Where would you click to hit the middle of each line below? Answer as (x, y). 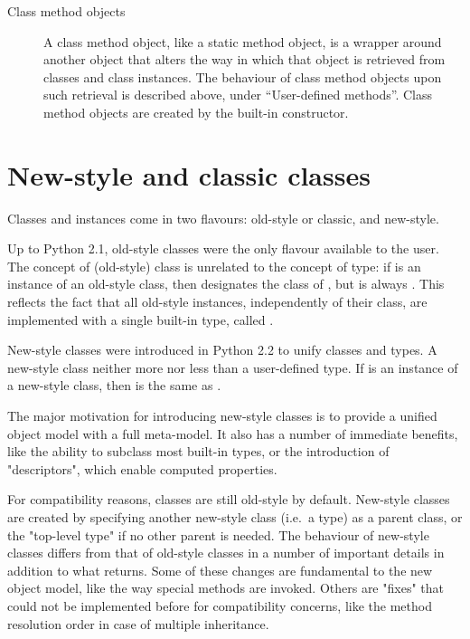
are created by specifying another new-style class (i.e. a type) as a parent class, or (235, 517)
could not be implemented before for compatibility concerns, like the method (220, 605)
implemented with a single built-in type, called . (141, 319)
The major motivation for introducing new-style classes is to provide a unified (222, 416)
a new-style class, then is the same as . (114, 385)
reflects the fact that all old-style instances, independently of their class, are (217, 302)
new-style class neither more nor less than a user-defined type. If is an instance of (233, 367)
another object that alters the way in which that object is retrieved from (244, 59)
